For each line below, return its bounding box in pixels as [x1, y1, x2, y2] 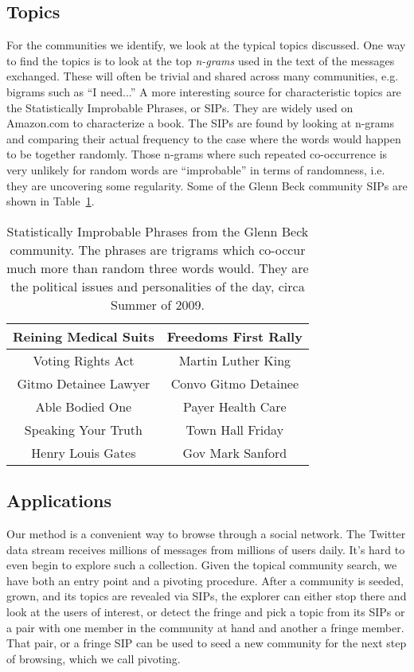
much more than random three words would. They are [6, 258, 309, 277]
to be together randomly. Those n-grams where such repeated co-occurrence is [6, 146, 388, 162]
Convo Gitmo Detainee [170, 373, 299, 393]
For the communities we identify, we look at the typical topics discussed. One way [6, 37, 406, 53]
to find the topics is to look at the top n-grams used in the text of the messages [6, 52, 395, 68]
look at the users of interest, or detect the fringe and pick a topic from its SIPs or [6, 603, 405, 619]
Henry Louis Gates [31, 443, 136, 462]
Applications [6, 488, 112, 513]
